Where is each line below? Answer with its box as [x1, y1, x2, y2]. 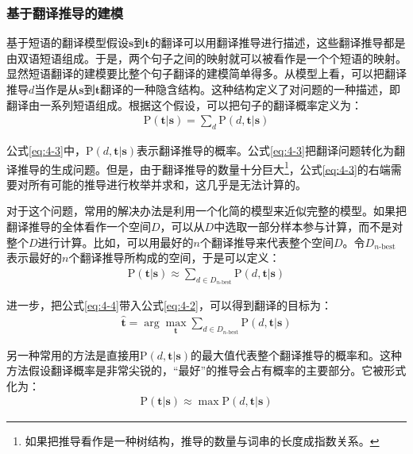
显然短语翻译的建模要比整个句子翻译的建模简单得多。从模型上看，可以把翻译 [6, 65, 407, 82]
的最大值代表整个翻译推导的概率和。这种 [191, 346, 403, 363]
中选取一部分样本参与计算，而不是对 [214, 218, 403, 235]
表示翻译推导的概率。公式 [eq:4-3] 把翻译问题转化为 [137, 142, 394, 159]
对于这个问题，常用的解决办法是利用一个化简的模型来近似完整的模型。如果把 [6, 202, 407, 219]
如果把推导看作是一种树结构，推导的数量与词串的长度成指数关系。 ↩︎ [25, 433, 380, 449]
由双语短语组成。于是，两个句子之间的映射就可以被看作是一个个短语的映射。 [6, 49, 407, 66]
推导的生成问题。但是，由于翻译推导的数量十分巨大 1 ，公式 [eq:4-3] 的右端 [17, 158, 391, 177]
